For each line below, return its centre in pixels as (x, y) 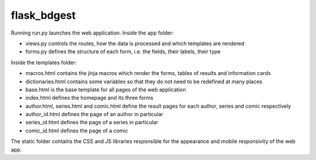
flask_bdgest (43, 15)
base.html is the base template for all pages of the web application (106, 89)
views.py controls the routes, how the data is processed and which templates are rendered (135, 43)
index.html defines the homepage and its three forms (89, 98)
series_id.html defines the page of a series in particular (92, 122)
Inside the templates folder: (44, 62)
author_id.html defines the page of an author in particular (94, 114)
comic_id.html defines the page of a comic (77, 130)
